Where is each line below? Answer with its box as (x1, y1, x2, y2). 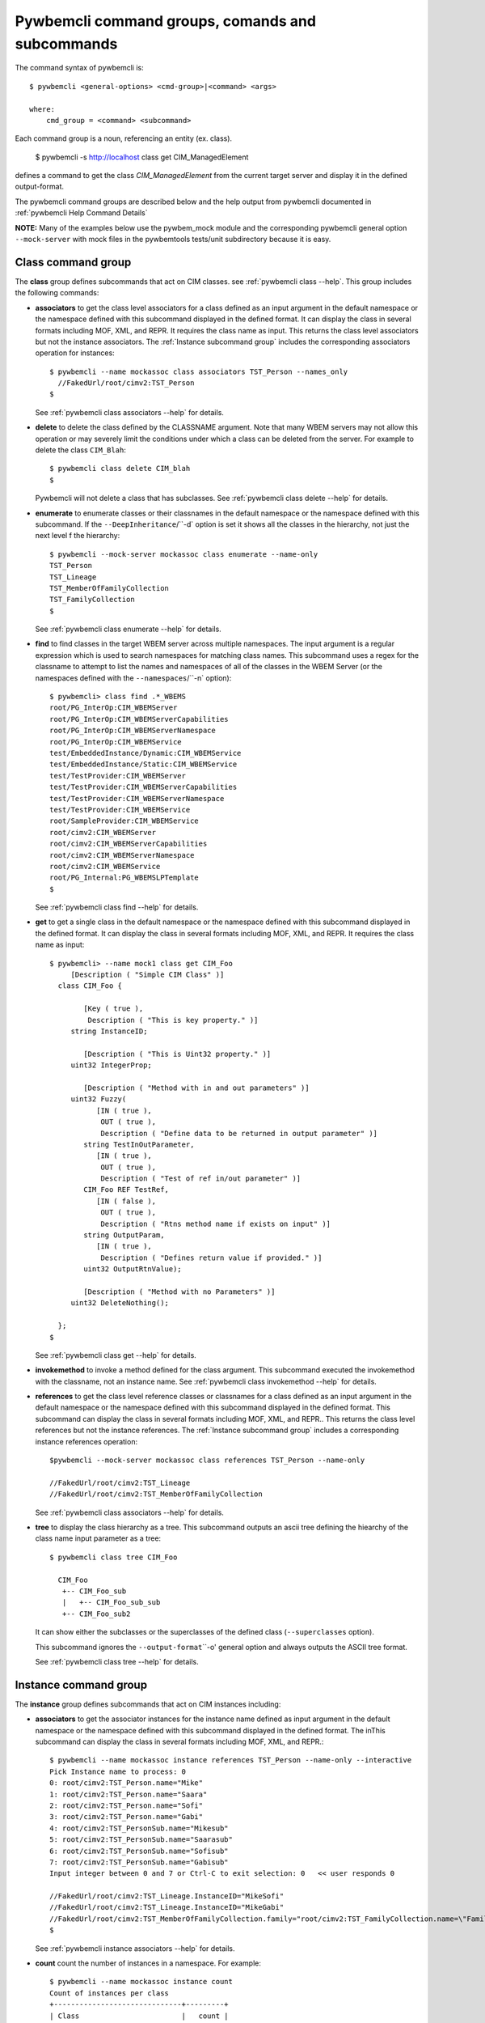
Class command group (15, 255, 132, 269)
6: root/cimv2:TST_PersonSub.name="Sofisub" (49, 1846, 230, 1855)
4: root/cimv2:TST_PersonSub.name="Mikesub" (49, 1823, 230, 1833)
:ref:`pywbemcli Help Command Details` (15, 208, 149, 218)
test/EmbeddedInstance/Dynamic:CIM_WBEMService (49, 749, 242, 757)
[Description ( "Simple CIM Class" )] (70, 970, 225, 979)
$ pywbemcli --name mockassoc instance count (49, 1977, 234, 1987)
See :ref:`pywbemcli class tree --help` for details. (35, 1656, 199, 1666)
